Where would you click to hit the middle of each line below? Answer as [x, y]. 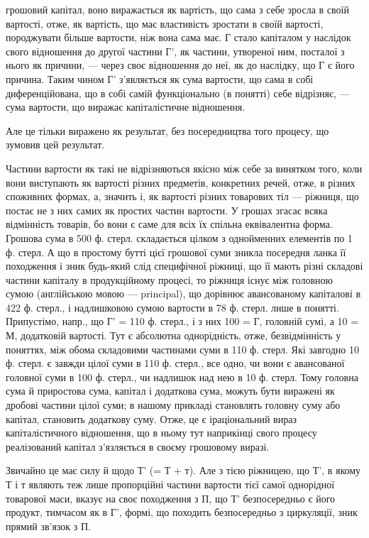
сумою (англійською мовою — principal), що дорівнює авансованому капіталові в [183, 293]
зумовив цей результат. [55, 144]
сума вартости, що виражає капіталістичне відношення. [126, 107]
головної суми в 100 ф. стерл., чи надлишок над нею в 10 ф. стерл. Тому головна [182, 377]
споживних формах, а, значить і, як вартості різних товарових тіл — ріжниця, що [182, 196]
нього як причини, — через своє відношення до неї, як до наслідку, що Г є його [180, 65]
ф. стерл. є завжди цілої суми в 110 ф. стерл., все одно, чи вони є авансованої [175, 363]
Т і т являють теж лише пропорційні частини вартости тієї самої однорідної [170, 484]
